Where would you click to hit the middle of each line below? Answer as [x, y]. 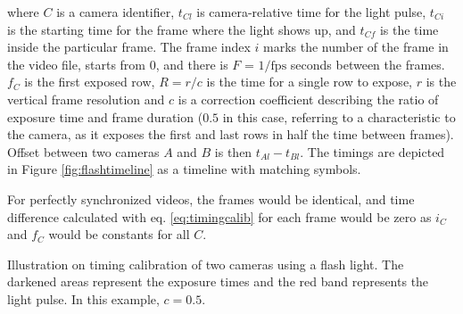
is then [233, 151]
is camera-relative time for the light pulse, [311, 12]
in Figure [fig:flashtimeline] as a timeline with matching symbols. [184, 169]
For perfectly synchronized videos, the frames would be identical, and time [211, 198]
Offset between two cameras [83, 151]
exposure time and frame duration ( [105, 116]
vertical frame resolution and [86, 99]
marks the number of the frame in [356, 47]
